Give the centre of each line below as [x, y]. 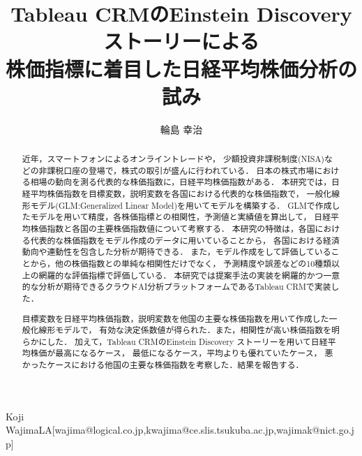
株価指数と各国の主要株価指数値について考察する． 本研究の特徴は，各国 [173, 229]
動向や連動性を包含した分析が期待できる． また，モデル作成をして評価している [176, 252]
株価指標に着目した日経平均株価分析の [182, 68]
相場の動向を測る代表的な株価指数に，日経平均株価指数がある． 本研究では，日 [185, 182]
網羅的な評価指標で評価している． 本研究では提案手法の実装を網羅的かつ [181, 275]
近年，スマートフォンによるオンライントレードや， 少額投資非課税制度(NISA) [173, 159]
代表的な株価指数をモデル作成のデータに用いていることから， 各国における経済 [185, 240]
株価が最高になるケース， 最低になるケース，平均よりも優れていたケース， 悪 [182, 353]
